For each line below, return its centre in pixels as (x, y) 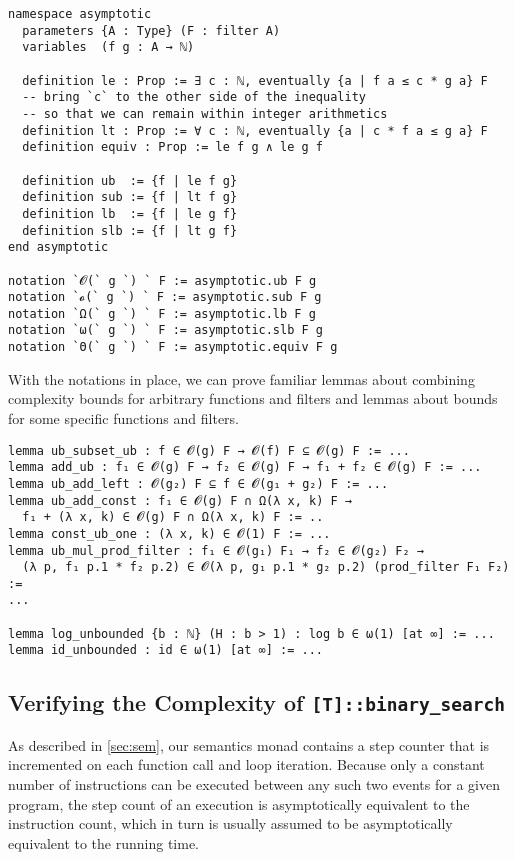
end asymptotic (58, 247)
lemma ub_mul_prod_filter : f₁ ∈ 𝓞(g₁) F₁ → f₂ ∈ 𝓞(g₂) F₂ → (216, 550)
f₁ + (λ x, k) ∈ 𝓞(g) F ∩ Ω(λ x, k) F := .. (173, 517)
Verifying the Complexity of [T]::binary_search (256, 702)
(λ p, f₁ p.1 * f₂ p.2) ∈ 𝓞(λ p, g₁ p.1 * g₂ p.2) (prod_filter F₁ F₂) (266, 567)
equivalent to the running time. (104, 842)
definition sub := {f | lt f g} (130, 197)
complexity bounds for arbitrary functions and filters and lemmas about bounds (253, 398)
